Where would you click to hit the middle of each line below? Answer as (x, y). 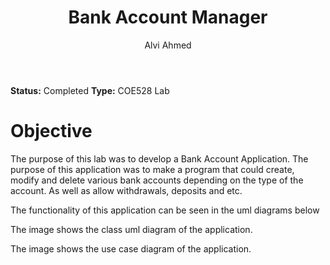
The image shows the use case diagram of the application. (131, 248)
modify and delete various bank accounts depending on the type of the (157, 180)
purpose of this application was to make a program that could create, (152, 169)
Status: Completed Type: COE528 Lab (90, 90)
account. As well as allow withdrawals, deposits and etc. (126, 190)
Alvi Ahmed (168, 45)
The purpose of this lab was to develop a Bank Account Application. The (159, 158)
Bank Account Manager (168, 17)
